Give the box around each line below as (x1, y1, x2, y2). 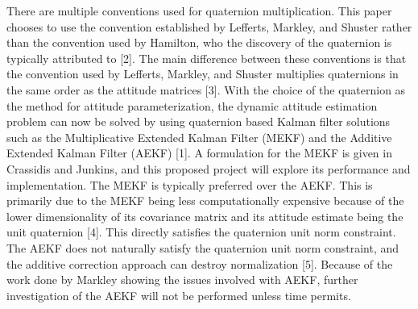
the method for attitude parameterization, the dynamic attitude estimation (6, 97, 378, 114)
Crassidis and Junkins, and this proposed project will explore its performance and (6, 160, 411, 177)
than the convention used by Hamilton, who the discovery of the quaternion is (6, 34, 392, 51)
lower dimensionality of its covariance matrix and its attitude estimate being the (6, 207, 404, 224)
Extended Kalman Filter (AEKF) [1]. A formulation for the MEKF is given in (6, 144, 392, 161)
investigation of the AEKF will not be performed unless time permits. (6, 286, 351, 303)
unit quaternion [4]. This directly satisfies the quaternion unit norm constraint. (6, 223, 396, 240)
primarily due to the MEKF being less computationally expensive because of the (6, 192, 404, 209)
